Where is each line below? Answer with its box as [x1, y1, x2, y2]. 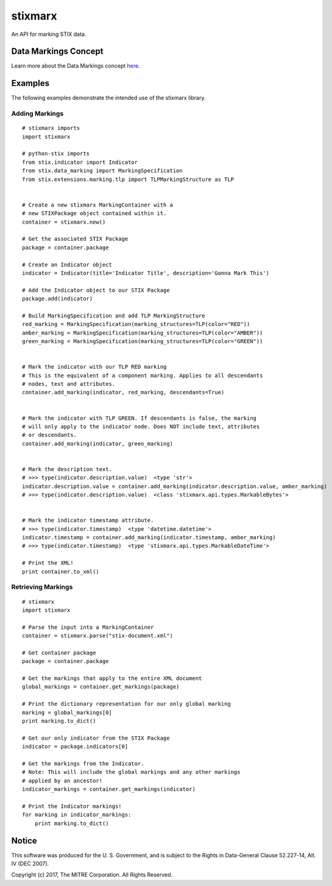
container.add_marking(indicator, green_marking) [22, 440, 174, 447]
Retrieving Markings [11, 583, 73, 591]
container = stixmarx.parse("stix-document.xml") [22, 633, 174, 639]
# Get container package [22, 649, 96, 656]
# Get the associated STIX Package [22, 235, 129, 243]
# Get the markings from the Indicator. [22, 760, 144, 767]
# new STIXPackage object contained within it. [22, 210, 167, 217]
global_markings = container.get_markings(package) [22, 683, 180, 690]
